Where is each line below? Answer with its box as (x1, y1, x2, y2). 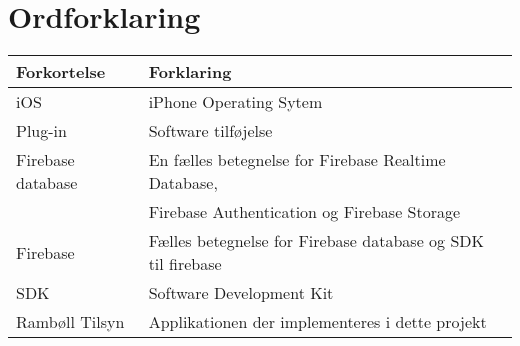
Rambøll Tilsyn (16, 310, 125, 334)
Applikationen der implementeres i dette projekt (148, 310, 487, 334)
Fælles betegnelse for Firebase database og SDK (148, 229, 484, 253)
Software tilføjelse (148, 119, 273, 143)
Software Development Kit (148, 281, 334, 305)
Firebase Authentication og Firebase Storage (148, 200, 461, 224)
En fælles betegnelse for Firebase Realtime (148, 148, 446, 172)
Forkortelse (16, 60, 106, 84)
